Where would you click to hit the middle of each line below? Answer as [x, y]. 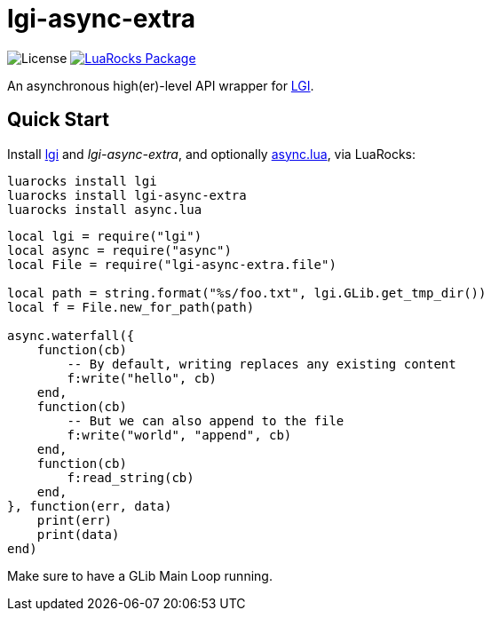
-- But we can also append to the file [206, 420]
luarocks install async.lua [105, 209]
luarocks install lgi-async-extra [127, 195]
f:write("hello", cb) [142, 378]
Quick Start [58, 120]
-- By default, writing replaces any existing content [261, 364]
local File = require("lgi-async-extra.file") [172, 264]
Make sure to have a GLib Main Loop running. [140, 575]
